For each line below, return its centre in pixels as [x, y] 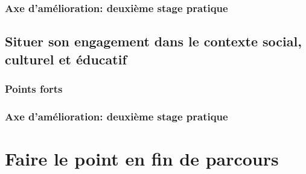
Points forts [34, 88]
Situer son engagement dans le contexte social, [153, 41]
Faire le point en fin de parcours [142, 158]
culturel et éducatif [66, 59]
